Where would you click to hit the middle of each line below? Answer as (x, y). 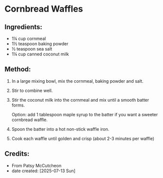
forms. (18, 105)
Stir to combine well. (32, 90)
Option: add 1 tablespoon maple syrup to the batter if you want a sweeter (85, 114)
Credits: (17, 154)
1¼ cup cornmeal (29, 38)
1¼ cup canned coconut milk (40, 54)
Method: (18, 69)
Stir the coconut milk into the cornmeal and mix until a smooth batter (80, 100)
